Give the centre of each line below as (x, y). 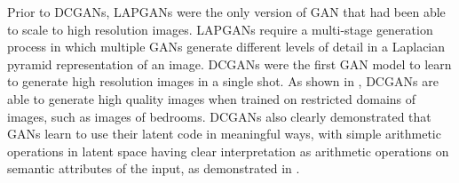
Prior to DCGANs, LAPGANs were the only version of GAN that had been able (226, 12)
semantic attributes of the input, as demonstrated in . (154, 168)
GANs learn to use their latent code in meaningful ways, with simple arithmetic (224, 134)
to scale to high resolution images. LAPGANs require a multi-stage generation (220, 29)
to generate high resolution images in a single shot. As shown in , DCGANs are (223, 81)
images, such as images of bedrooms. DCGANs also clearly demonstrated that (219, 116)
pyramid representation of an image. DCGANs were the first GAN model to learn (229, 64)
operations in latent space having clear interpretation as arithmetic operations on (228, 151)
